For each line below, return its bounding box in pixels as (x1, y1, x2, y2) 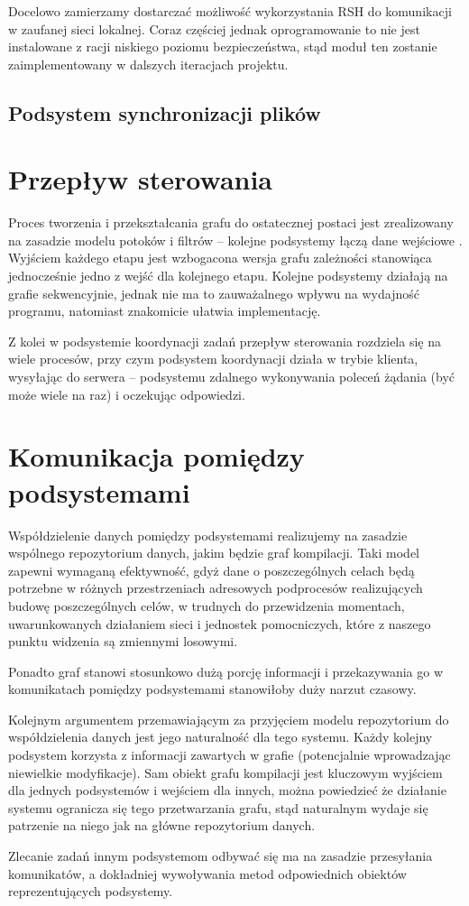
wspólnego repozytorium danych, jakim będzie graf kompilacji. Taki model (8, 543, 420, 562)
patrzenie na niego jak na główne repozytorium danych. (8, 816, 316, 835)
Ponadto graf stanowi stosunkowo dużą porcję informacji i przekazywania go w (8, 661, 444, 680)
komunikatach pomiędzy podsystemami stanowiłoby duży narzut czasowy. (8, 679, 417, 698)
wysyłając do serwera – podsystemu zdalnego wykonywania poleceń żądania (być (8, 367, 455, 386)
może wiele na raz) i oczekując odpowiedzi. (8, 384, 245, 403)
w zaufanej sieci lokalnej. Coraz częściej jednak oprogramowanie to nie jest (8, 19, 420, 38)
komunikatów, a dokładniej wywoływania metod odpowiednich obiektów (8, 864, 407, 883)
